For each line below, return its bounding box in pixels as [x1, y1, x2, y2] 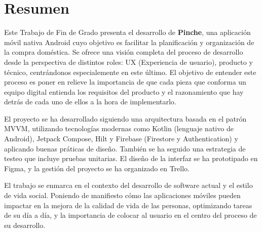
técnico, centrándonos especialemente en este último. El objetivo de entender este [4, 66, 256, 77]
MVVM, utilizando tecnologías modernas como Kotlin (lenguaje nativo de [4, 123, 234, 134]
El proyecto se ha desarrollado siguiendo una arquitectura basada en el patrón [4, 113, 247, 124]
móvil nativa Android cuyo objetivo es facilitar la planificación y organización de [4, 36, 254, 47]
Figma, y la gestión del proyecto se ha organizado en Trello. [4, 163, 190, 173]
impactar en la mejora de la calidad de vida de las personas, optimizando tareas [4, 200, 252, 210]
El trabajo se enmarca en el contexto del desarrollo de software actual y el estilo [4, 180, 253, 190]
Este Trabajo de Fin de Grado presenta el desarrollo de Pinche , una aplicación [4, 27, 251, 37]
